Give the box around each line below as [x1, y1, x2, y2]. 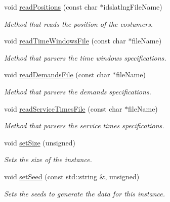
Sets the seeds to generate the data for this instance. [4, 188, 165, 198]
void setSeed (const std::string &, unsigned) [4, 171, 140, 181]
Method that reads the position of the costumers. [4, 18, 153, 29]
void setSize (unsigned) [4, 137, 75, 147]
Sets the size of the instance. [4, 154, 92, 165]
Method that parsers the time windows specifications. [4, 52, 166, 63]
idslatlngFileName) [103, 2, 162, 12]
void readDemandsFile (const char [4, 69, 110, 80]
